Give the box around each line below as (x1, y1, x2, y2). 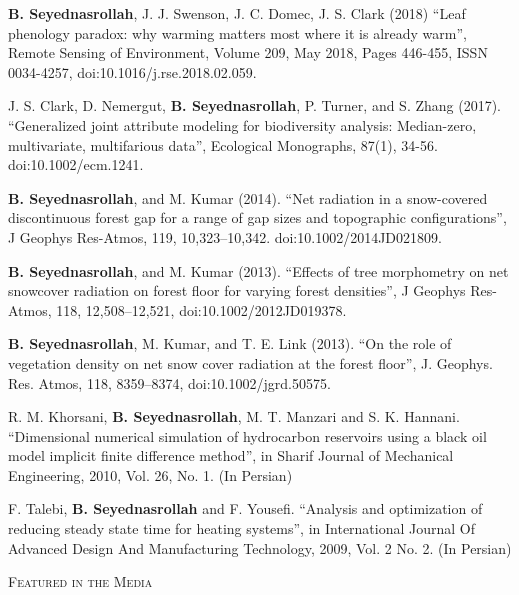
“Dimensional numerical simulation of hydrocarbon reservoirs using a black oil (8, 425, 487, 446)
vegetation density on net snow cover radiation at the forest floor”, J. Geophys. (8, 352, 493, 373)
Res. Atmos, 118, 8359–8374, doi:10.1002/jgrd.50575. (8, 372, 331, 393)
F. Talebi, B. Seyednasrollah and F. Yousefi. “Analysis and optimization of (8, 498, 483, 519)
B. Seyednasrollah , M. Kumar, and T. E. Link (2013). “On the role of (8, 333, 452, 354)
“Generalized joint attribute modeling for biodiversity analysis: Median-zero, (8, 114, 477, 135)
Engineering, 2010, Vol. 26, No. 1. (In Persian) (8, 464, 293, 485)
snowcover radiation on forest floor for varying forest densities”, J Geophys (8, 280, 466, 301)
